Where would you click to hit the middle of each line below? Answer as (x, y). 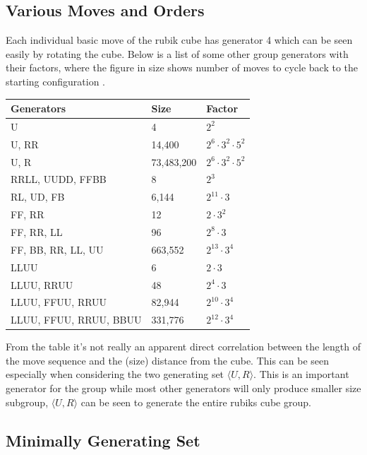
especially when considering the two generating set (115, 374)
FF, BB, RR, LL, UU (57, 249)
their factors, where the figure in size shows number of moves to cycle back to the (182, 67)
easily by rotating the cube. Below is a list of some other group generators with (177, 53)
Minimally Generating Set (103, 440)
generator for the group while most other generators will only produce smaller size (183, 388)
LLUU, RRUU (42, 284)
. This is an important (301, 374)
